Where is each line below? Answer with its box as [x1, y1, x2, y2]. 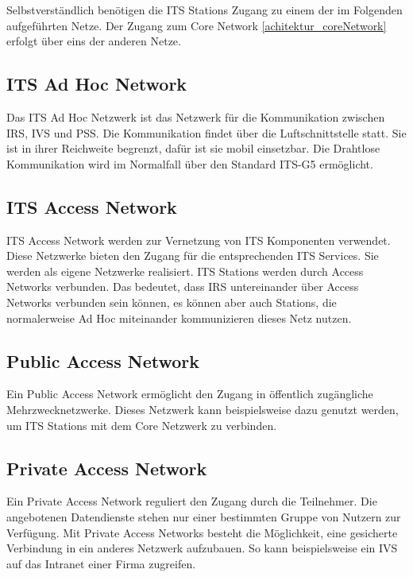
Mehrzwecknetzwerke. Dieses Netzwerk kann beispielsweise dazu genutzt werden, [6, 401, 399, 417]
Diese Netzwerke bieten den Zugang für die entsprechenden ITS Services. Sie [6, 247, 379, 264]
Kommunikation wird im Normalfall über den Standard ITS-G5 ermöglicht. [6, 155, 373, 172]
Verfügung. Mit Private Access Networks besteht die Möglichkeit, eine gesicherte [6, 524, 398, 540]
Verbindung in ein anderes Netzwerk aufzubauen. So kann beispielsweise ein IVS [6, 540, 398, 556]
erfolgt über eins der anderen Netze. [6, 33, 181, 49]
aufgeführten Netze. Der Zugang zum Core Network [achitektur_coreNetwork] [6, 17, 387, 33]
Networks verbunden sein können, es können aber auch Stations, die [6, 293, 337, 310]
